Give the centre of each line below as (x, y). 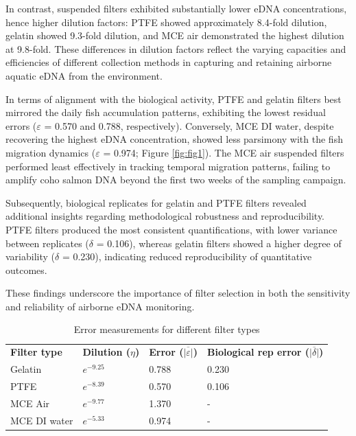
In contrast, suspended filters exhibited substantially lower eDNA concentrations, (176, 8)
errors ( (21, 125)
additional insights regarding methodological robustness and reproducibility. (165, 216)
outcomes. (26, 269)
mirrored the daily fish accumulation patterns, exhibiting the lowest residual (166, 112)
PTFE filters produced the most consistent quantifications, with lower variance (171, 229)
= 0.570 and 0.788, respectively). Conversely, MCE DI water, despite (189, 125)
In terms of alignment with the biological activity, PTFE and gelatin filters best (174, 99)
